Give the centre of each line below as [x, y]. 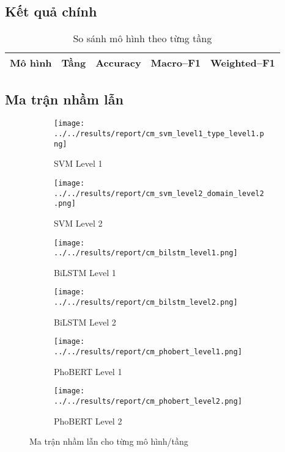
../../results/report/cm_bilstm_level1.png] [146, 253]
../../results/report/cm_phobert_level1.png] [148, 352]
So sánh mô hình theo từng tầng [142, 38]
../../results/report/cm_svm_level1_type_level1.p [159, 134]
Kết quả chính [51, 11]
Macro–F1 [176, 63]
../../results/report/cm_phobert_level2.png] [148, 401]
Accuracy [118, 63]
